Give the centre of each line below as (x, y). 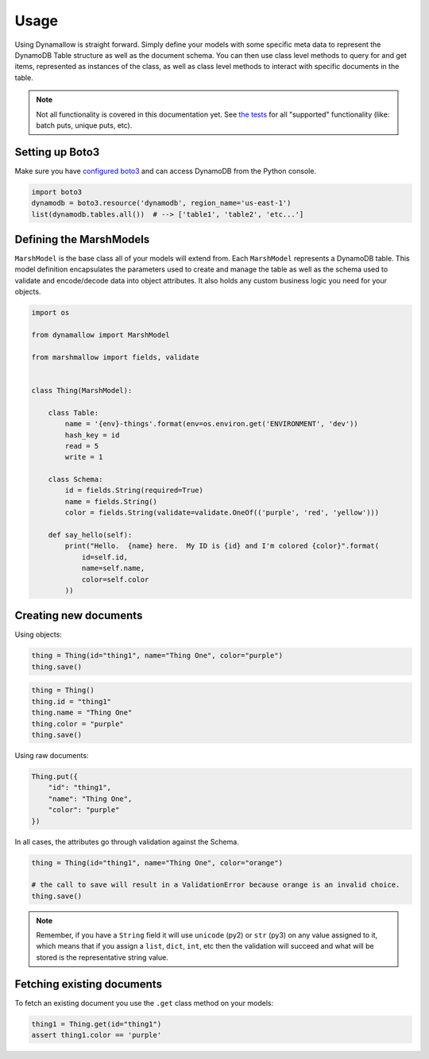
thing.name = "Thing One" (82, 713)
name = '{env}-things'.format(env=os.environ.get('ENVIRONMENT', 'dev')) (212, 424)
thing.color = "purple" (78, 724)
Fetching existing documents (89, 984)
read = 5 (82, 446)
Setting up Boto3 (57, 152)
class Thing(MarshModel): (82, 390)
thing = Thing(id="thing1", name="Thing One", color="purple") (157, 656)
